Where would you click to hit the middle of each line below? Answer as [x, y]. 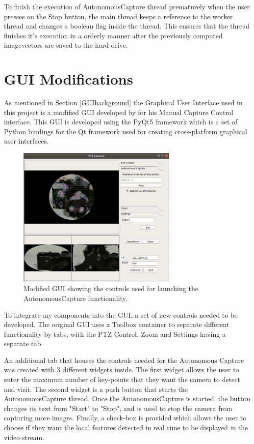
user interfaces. [26, 141]
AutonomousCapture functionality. [76, 298]
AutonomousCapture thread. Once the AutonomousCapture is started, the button [127, 399]
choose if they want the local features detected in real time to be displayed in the [126, 428]
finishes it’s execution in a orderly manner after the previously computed [113, 35]
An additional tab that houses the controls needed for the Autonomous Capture [124, 360]
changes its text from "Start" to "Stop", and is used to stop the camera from [118, 408]
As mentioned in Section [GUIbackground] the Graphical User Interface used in [123, 103]
